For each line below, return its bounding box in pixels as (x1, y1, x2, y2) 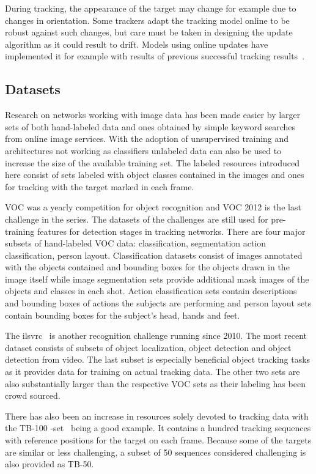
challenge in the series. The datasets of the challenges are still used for (5, 212, 268, 225)
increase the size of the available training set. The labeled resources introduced (5, 156, 299, 169)
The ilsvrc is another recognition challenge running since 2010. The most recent (5, 329, 307, 342)
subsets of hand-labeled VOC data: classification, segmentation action (5, 237, 266, 250)
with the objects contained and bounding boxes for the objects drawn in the (5, 261, 290, 273)
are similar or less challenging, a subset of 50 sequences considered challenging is (5, 445, 306, 458)
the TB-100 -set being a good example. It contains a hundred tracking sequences (5, 421, 311, 434)
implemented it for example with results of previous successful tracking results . (5, 50, 305, 62)
